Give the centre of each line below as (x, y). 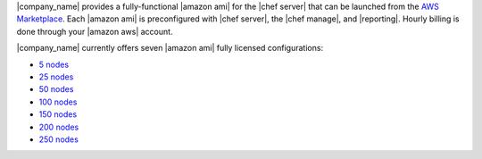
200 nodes (59, 127)
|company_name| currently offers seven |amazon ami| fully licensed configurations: (170, 48)
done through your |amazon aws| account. (95, 31)
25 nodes (56, 77)
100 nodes (58, 102)
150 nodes (58, 114)
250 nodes (59, 139)
